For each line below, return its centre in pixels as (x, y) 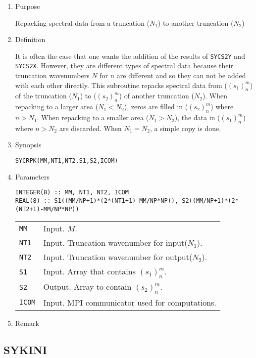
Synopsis (28, 145)
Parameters (32, 176)
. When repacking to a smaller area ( (93, 117)
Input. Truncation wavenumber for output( (118, 257)
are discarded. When (90, 128)
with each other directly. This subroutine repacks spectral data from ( (121, 85)
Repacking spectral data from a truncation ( (82, 22)
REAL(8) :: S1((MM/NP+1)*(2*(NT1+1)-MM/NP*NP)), (97, 201)
